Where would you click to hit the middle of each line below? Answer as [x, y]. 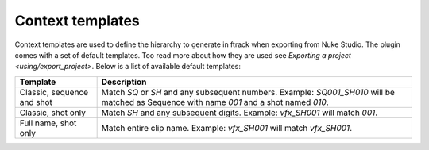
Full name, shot [48, 123]
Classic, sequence [54, 92]
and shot [36, 102]
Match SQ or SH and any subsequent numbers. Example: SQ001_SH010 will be [248, 92]
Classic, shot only [53, 113]
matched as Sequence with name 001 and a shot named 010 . [215, 102]
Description [124, 82]
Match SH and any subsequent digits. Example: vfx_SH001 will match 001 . [240, 113]
